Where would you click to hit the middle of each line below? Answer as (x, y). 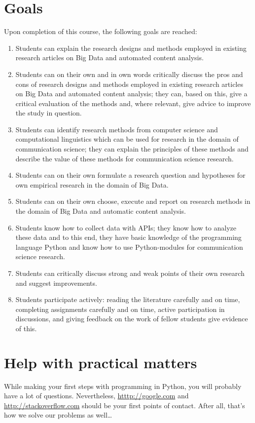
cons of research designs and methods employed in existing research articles (129, 84)
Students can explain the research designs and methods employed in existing (131, 48)
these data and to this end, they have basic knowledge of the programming (128, 237)
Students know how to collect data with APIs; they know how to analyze (126, 227)
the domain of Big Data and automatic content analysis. (101, 211)
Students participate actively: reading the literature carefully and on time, (128, 299)
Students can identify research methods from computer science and (117, 129)
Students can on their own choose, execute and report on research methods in (133, 201)
